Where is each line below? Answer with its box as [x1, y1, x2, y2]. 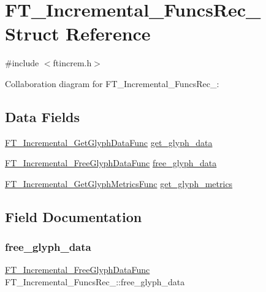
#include [5, 56, 39, 69]
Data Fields [5, 107, 80, 126]
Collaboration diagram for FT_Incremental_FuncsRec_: [5, 77, 219, 90]
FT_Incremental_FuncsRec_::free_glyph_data [5, 275, 185, 288]
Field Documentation [5, 207, 142, 226]
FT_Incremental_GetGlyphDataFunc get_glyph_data [5, 136, 213, 148]
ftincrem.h [53, 56, 92, 69]
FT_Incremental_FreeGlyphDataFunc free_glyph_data [5, 156, 217, 169]
